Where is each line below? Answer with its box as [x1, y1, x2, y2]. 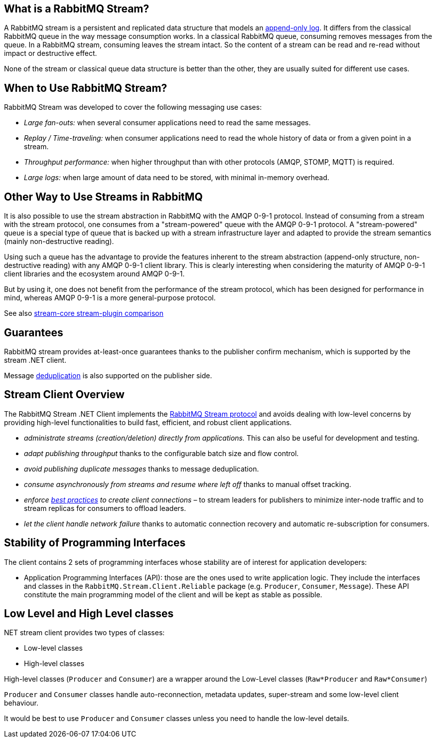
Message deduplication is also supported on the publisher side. [4, 371, 212, 380]
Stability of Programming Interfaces [4, 536, 186, 549]
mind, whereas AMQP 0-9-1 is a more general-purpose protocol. [4, 293, 216, 302]
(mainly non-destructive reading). [4, 237, 114, 246]
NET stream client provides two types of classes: [4, 628, 165, 637]
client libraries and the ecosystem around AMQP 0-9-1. [4, 269, 185, 278]
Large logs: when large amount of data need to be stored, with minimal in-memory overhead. [24, 173, 329, 182]
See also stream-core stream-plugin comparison [4, 309, 163, 318]
